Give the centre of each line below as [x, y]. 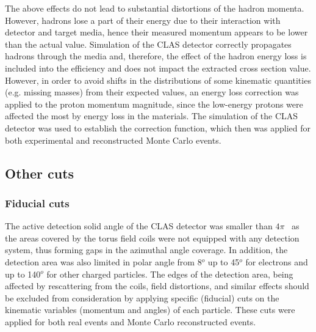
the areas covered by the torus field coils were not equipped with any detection [152, 238]
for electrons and [277, 261]
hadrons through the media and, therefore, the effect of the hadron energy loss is [156, 56]
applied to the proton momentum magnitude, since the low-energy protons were [154, 104]
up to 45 [224, 261]
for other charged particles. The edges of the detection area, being [170, 274]
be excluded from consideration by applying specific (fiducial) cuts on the [142, 297]
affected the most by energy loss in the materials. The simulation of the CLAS [152, 116]
